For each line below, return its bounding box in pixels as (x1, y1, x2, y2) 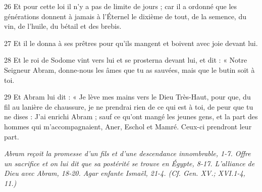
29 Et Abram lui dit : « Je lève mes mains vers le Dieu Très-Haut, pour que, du (4, 91, 251, 102)
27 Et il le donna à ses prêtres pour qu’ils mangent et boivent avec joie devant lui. (4, 37, 258, 48)
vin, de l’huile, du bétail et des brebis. (4, 21, 122, 31)
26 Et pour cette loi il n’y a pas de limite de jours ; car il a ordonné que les (4, 1, 237, 11)
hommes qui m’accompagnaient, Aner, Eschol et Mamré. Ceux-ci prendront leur (4, 121, 252, 131)
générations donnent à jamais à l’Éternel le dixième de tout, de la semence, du (4, 11, 246, 21)
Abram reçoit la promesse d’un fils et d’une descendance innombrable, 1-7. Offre (4, 148, 251, 159)
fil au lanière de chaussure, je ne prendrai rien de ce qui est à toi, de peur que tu (4, 101, 253, 112)
